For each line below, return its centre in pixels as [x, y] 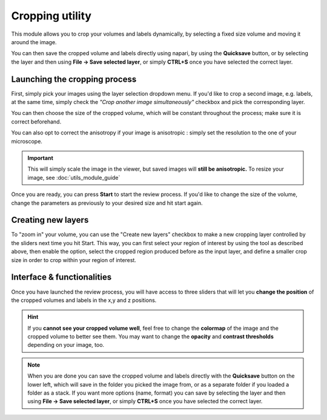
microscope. [27, 141]
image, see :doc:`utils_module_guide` [74, 177]
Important [41, 158]
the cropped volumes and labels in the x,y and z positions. [84, 300]
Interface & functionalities [61, 277]
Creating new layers [50, 220]
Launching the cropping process [74, 79]
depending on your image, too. [66, 345]
